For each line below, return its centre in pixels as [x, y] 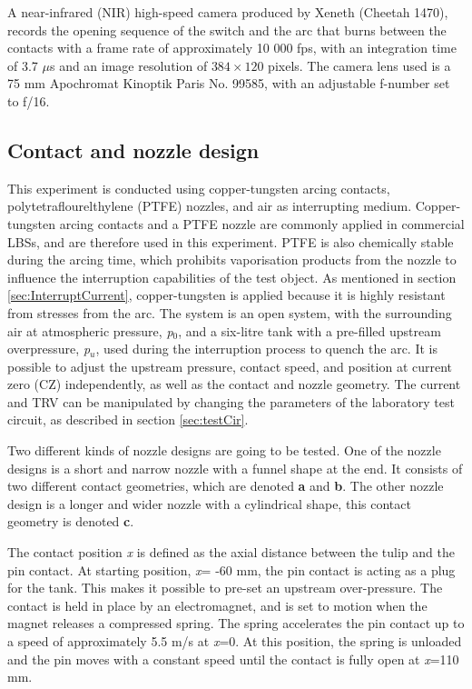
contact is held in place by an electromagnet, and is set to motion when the [217, 605]
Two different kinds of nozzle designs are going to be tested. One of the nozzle [224, 450]
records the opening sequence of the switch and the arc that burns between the [227, 30]
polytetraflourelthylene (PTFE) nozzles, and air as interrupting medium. [210, 206]
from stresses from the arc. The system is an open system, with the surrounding [230, 312]
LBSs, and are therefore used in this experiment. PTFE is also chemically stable [231, 241]
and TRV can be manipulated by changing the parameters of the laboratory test [231, 401]
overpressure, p [49, 349]
